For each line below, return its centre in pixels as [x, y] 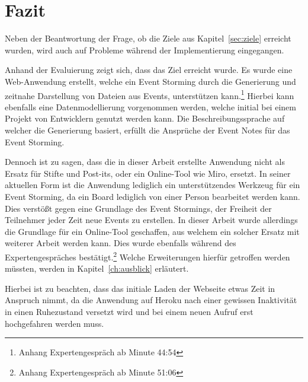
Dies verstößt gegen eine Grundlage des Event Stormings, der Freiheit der [138, 208]
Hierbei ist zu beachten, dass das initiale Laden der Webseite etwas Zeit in [140, 288]
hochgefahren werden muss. [54, 323]
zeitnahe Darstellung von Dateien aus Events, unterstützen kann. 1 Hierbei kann [150, 94]
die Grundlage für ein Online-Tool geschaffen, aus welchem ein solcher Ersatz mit [152, 231]
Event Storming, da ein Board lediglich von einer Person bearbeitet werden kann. [153, 196]
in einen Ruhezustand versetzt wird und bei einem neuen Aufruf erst [129, 311]
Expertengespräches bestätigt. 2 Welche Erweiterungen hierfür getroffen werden [147, 256]
